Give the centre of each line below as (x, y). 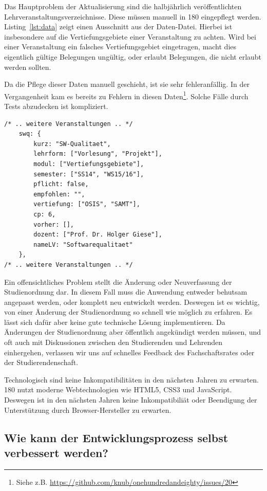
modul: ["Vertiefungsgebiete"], (89, 164)
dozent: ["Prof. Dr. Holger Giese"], (98, 235)
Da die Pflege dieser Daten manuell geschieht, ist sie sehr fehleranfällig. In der (127, 84)
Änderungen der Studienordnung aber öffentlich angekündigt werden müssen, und (133, 332)
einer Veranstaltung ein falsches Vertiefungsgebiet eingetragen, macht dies (120, 47)
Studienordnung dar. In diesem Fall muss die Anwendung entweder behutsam (126, 292)
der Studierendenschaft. (41, 362)
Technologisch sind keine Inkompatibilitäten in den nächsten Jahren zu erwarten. (132, 379)
